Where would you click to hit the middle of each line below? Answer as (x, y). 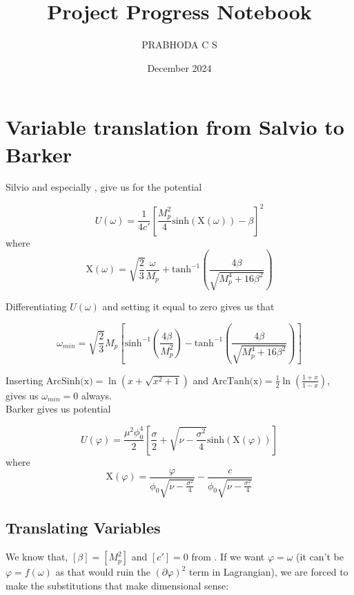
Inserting (24, 380)
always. (96, 395)
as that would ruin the (103, 572)
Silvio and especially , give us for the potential (104, 187)
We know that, (37, 557)
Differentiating (36, 306)
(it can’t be (320, 557)
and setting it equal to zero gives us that (188, 306)
